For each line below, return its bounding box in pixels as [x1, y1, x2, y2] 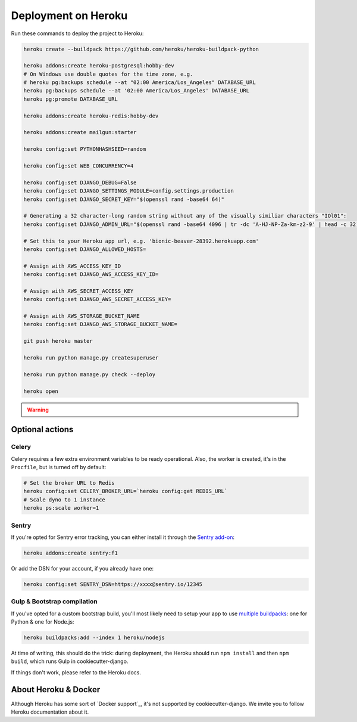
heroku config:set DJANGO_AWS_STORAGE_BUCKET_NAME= [23, 321, 178, 328]
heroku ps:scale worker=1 [23, 504, 99, 512]
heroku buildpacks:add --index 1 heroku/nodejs [23, 634, 165, 641]
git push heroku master [23, 337, 93, 345]
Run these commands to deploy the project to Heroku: [11, 30, 144, 37]
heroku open [23, 388, 59, 395]
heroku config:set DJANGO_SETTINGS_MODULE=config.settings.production [23, 188, 234, 194]
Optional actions [11, 424, 74, 435]
